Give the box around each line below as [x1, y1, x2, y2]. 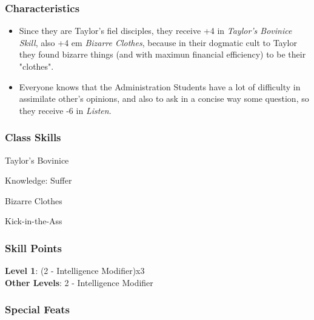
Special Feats [5, 302, 70, 317]
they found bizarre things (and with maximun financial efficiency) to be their [19, 48, 306, 61]
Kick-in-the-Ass [5, 215, 62, 227]
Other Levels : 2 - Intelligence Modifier [5, 276, 153, 288]
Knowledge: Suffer [5, 174, 72, 187]
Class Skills [5, 130, 61, 145]
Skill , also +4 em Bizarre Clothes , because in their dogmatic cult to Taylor [19, 36, 297, 48]
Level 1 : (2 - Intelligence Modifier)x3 [5, 264, 145, 277]
